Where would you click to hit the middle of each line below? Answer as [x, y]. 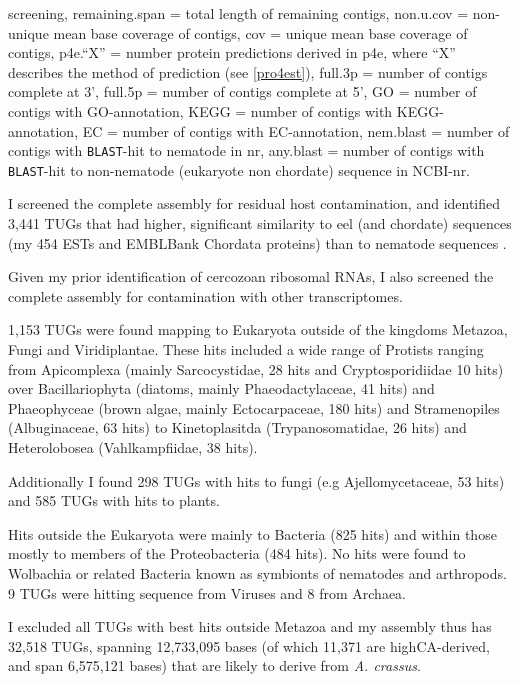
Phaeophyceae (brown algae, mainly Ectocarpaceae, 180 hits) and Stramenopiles [254, 407]
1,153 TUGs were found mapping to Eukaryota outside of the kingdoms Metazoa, [258, 329]
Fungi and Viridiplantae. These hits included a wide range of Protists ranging [246, 349]
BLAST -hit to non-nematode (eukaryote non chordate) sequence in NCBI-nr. [239, 169]
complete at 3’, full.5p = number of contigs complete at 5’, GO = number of [242, 91]
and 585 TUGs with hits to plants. [114, 500]
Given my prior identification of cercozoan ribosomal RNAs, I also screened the [251, 276]
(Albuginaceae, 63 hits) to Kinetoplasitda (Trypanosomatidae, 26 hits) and [237, 427]
